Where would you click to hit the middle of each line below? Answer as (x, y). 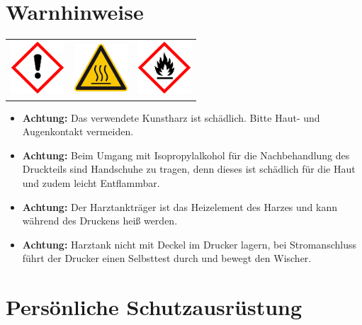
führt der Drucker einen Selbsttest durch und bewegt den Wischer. (167, 258)
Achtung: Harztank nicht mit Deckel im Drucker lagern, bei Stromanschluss (189, 244)
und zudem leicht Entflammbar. (91, 182)
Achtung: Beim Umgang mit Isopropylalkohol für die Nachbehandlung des (186, 155)
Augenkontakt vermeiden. (78, 131)
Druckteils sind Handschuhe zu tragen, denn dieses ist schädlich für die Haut (189, 169)
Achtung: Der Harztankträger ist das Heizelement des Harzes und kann (180, 206)
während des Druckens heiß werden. (100, 221)
